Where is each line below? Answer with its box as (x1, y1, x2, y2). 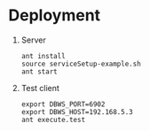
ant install (20, 51, 66, 60)
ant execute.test (20, 115, 86, 124)
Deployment (8, 5, 101, 26)
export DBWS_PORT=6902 (20, 99, 106, 109)
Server (20, 35, 46, 45)
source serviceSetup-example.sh (20, 59, 141, 68)
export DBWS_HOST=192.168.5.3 (20, 107, 134, 116)
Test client (20, 82, 59, 93)
